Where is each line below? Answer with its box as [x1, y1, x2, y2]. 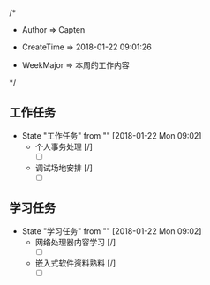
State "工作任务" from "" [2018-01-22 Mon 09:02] [21, 130, 202, 140]
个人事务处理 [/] [34, 141, 93, 152]
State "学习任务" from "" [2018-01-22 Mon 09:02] [21, 225, 202, 236]
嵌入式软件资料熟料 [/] [34, 258, 116, 268]
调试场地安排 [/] [34, 162, 93, 173]
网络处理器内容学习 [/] [34, 236, 116, 247]
